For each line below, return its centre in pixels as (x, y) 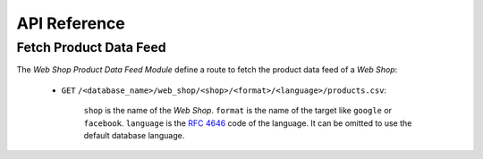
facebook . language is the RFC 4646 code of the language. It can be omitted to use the (248, 123)
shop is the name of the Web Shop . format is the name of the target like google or (238, 111)
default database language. (134, 135)
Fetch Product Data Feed (91, 47)
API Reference (71, 23)
